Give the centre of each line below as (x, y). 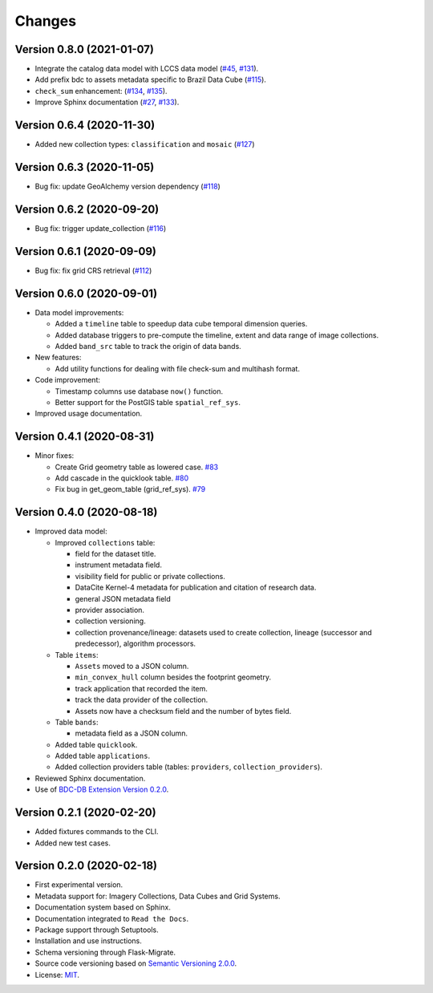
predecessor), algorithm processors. (136, 644)
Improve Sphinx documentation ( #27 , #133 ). (107, 102)
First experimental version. (79, 885)
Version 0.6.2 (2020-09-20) (87, 209)
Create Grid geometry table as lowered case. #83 (137, 467)
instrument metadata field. (118, 565)
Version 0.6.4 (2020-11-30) (85, 126)
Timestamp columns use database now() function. (139, 391)
